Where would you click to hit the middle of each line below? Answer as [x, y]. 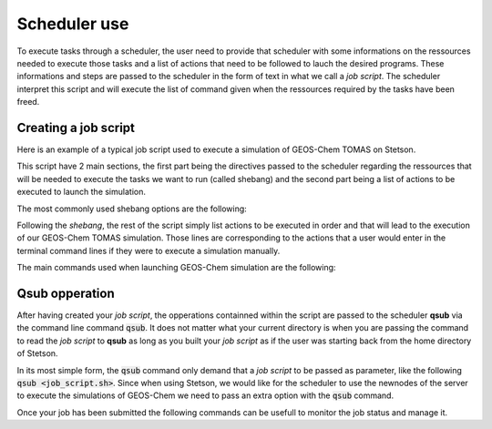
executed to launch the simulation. [81, 192]
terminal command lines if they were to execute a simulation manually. [149, 250]
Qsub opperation [66, 293]
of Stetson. [37, 353]
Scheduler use [73, 24]
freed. [28, 102]
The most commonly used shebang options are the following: [132, 209]
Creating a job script [76, 128]
